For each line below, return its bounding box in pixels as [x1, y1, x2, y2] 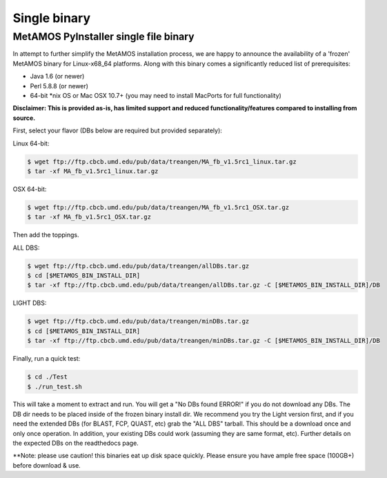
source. [12, 114, 36, 122]
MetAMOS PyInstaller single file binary [12, 30, 195, 43]
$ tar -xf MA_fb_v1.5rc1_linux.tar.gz [27, 167, 159, 175]
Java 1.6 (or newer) [30, 72, 85, 81]
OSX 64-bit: [12, 185, 47, 193]
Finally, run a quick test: [12, 355, 81, 363]
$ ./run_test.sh [27, 383, 83, 390]
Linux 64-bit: [12, 139, 50, 148]
